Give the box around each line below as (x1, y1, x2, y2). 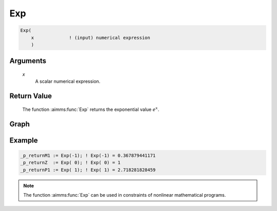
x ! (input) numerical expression (31, 35, 151, 40)
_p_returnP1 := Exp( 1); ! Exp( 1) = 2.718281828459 (20, 167, 156, 173)
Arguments (9, 57, 47, 65)
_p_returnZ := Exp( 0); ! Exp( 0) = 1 (20, 160, 121, 166)
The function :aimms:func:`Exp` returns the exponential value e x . (22, 106, 160, 112)
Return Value (9, 92, 52, 101)
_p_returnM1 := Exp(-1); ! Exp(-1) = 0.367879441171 (20, 152, 156, 158)
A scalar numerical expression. (35, 78, 101, 84)
